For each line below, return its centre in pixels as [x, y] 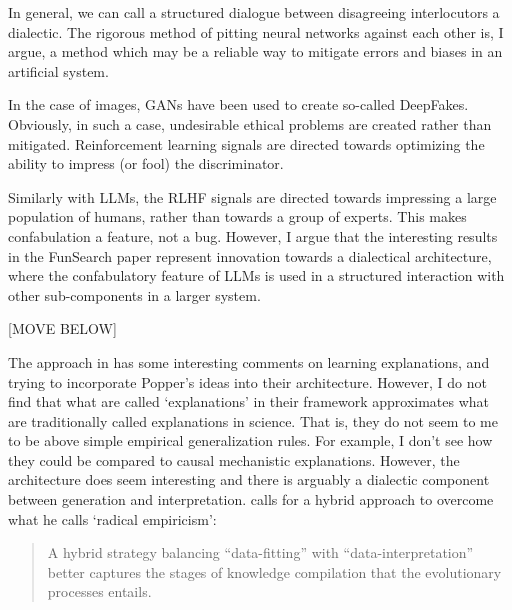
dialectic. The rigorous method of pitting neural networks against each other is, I [256, 31]
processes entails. [99, 591]
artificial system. [58, 70]
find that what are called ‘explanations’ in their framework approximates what [249, 401]
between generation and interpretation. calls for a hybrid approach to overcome [251, 499]
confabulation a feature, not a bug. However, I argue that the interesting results [253, 235]
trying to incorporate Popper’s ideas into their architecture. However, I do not [248, 381]
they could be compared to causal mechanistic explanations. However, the [234, 459]
